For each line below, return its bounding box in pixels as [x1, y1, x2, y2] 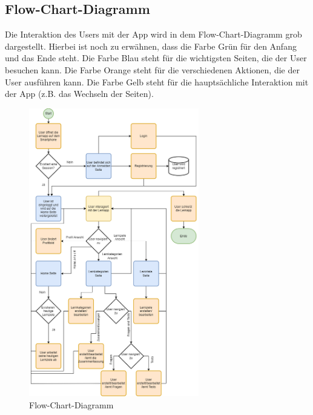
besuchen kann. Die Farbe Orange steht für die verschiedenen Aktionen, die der [5, 63, 300, 76]
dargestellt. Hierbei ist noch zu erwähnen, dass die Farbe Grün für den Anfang [5, 39, 297, 52]
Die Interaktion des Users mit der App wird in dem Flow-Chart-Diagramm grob [5, 28, 302, 41]
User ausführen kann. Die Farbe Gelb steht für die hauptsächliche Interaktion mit [5, 75, 309, 88]
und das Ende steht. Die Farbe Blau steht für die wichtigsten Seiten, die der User [5, 51, 307, 64]
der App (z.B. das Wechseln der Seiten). [5, 87, 154, 100]
